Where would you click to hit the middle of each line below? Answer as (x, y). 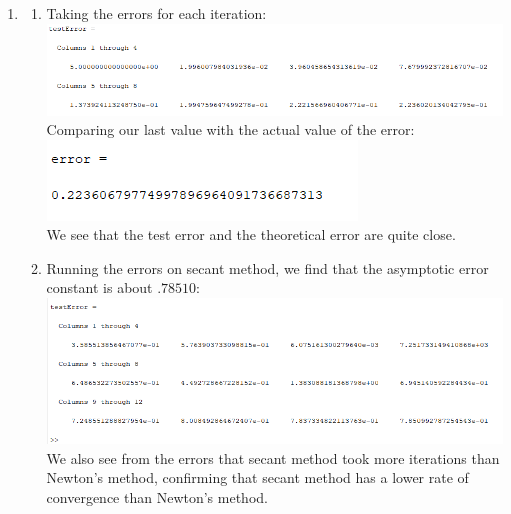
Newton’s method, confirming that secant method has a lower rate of (257, 477)
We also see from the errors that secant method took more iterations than (273, 457)
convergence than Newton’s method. (157, 496)
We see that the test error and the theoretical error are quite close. (251, 234)
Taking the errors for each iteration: (156, 13)
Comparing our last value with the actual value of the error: (230, 129)
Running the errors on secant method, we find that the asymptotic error (267, 267)
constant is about (99, 287)
